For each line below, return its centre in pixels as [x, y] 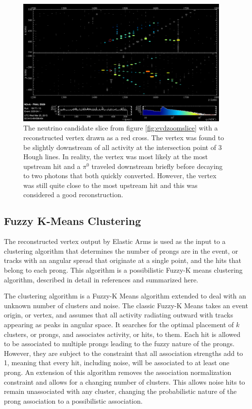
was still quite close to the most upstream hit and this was [110, 185]
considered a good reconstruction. [73, 195]
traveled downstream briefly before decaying [157, 166]
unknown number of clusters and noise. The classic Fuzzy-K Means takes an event [126, 305]
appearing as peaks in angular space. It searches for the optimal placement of [119, 325]
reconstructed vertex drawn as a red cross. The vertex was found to [124, 137]
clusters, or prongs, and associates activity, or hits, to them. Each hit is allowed [122, 334]
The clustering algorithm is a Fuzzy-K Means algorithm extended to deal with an [125, 296]
